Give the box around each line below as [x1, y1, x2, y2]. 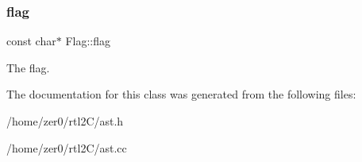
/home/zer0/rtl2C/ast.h [6, 113, 124, 129]
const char [6, 33, 56, 49]
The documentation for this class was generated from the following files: [6, 86, 356, 102]
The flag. [6, 59, 50, 75]
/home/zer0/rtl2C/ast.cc [6, 139, 127, 156]
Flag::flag [65, 33, 110, 49]
